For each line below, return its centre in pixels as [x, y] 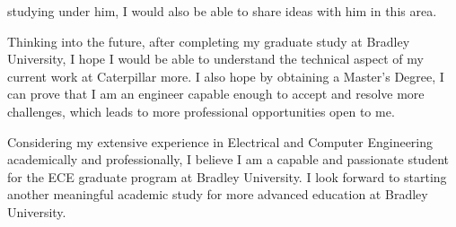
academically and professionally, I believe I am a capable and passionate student [228, 159]
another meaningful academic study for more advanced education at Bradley [218, 194]
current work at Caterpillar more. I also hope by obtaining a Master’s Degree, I [226, 76]
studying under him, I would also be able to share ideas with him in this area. [222, 11]
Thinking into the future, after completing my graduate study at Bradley [209, 41]
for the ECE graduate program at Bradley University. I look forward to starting [227, 176]
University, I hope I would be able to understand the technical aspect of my [215, 59]
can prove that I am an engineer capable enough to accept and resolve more [216, 94]
